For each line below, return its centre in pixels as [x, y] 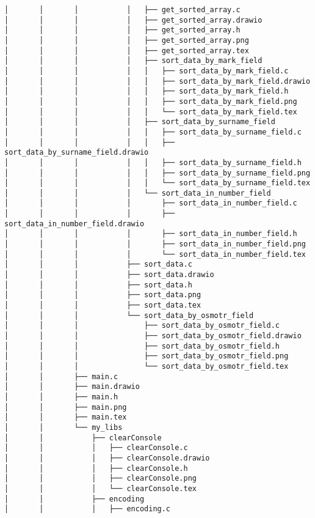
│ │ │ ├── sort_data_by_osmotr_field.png [147, 356]
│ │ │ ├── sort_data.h [98, 285]
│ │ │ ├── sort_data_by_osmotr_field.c [142, 326]
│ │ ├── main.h [61, 397]
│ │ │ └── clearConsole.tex [100, 488]
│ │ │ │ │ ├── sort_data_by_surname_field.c [153, 132]
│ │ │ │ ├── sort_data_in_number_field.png [155, 244]
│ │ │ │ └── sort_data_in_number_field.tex [155, 254]
